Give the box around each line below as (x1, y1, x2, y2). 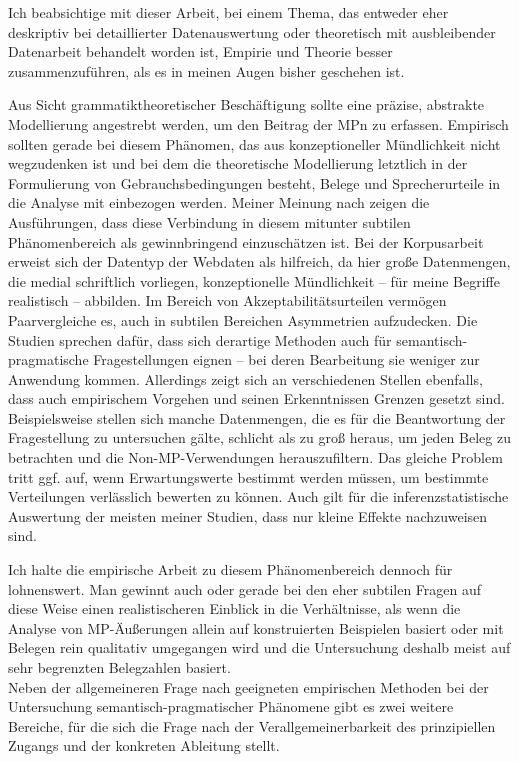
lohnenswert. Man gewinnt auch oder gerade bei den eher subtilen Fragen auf (8, 578, 482, 599)
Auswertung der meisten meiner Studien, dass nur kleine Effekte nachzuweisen (8, 505, 488, 526)
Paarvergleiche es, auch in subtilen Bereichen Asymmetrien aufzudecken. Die (8, 309, 478, 330)
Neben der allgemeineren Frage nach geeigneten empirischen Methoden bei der (8, 676, 489, 697)
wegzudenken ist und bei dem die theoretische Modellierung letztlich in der (8, 153, 468, 174)
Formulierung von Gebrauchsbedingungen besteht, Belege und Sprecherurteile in (8, 172, 501, 193)
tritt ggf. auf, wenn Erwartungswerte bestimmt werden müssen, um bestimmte (8, 466, 489, 487)
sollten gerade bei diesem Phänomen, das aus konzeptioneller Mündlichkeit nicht (8, 133, 501, 154)
